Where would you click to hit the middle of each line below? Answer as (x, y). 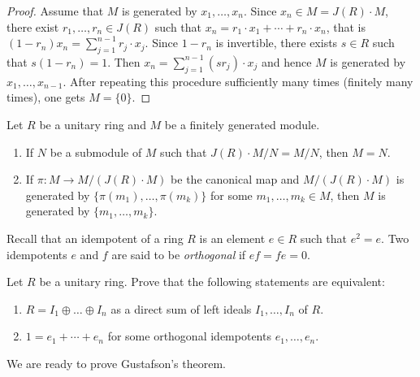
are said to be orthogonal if (179, 254)
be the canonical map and (235, 179)
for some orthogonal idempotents (189, 336)
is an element (232, 238)
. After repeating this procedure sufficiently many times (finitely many (238, 81)
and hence (286, 61)
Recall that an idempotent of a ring (95, 238)
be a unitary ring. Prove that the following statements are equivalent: (212, 282)
